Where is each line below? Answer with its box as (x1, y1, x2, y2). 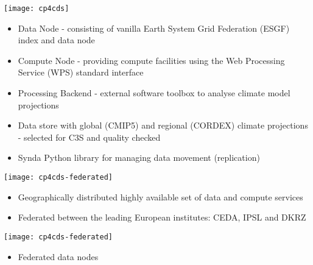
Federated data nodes (18, 250, 99, 263)
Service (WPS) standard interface (18, 66, 144, 79)
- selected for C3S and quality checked (18, 130, 161, 143)
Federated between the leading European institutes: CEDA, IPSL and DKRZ (18, 211, 306, 224)
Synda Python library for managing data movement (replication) (18, 151, 260, 164)
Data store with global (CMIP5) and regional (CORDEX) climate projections (18, 119, 308, 132)
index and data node (18, 34, 95, 46)
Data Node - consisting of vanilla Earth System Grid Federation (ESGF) (18, 21, 290, 34)
